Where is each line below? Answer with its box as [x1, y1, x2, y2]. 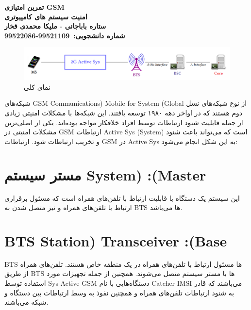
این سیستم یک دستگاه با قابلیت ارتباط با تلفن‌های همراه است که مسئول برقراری [4, 193, 240, 203]
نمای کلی [24, 82, 50, 92]
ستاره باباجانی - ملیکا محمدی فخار [4, 21, 106, 31]
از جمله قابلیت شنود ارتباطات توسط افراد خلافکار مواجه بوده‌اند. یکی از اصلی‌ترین [4, 117, 243, 127]
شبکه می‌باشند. [4, 297, 49, 307]
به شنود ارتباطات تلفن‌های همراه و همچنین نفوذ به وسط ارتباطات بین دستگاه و [4, 287, 234, 297]
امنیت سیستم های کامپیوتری [4, 11, 87, 21]
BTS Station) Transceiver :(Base [4, 230, 227, 250]
